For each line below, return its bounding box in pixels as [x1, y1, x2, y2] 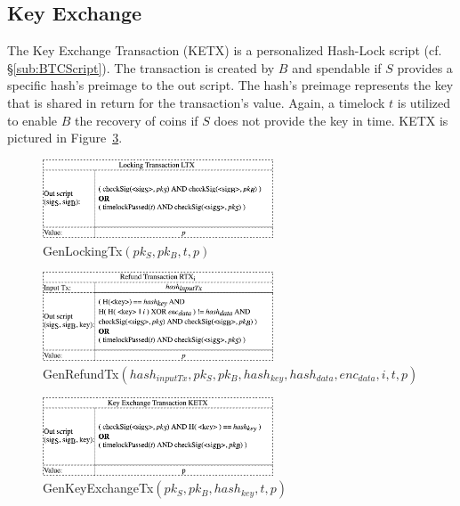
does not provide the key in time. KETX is [214, 110, 448, 129]
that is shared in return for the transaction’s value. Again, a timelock [7, 93, 385, 111]
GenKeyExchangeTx [43, 478, 154, 497]
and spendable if [292, 58, 382, 77]
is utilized [397, 93, 450, 111]
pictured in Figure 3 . [7, 128, 123, 147]
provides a [397, 58, 453, 77]
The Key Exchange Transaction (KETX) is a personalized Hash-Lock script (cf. [7, 41, 442, 60]
